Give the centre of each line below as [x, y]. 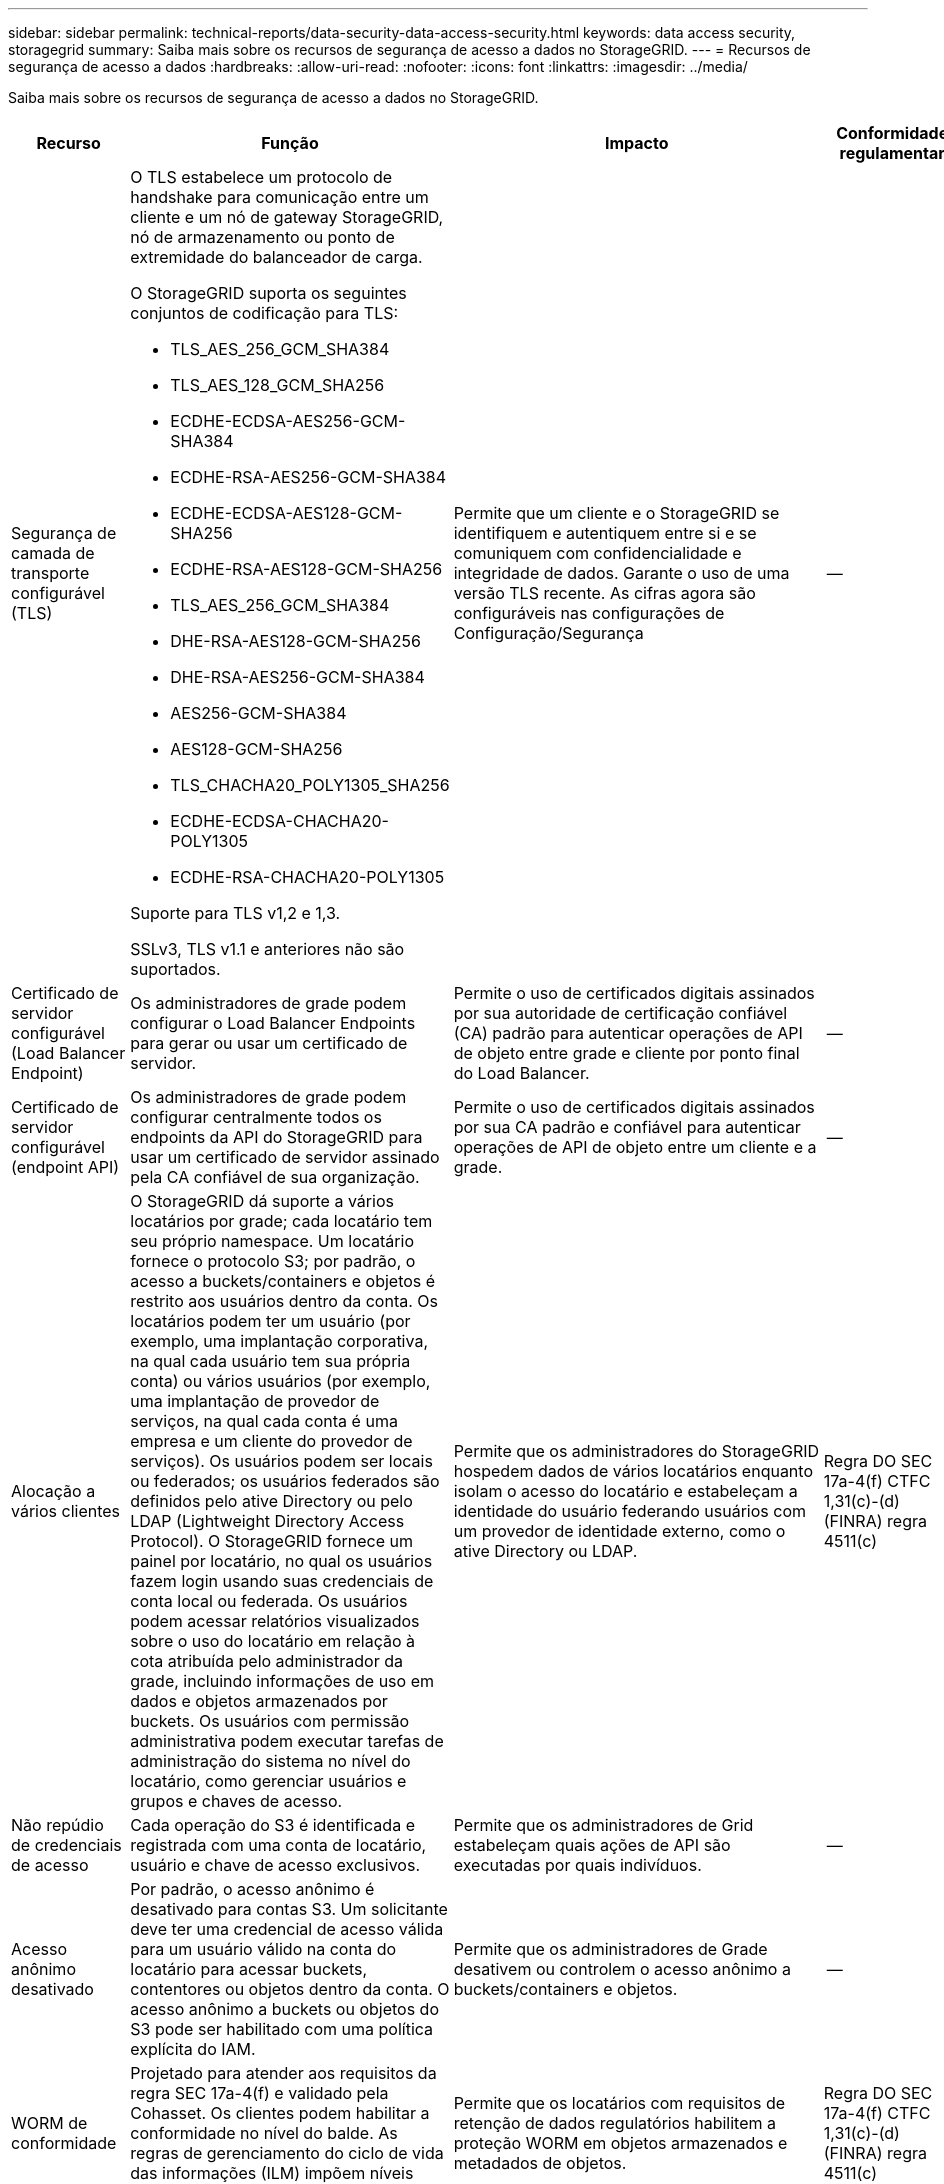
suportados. [175, 969]
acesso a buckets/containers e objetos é [283, 1281]
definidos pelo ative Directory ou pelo [271, 1501]
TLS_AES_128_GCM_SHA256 [277, 385]
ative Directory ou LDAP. [545, 1551]
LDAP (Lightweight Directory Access [267, 1521]
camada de [53, 553]
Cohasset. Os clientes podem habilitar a [280, 2113]
